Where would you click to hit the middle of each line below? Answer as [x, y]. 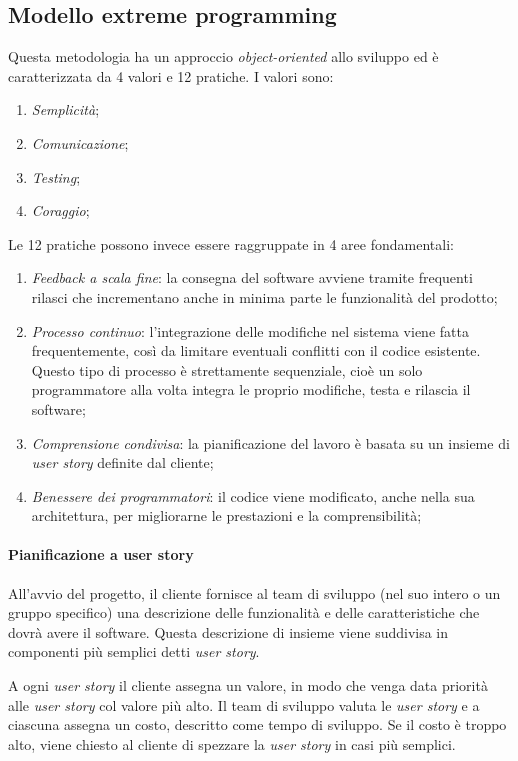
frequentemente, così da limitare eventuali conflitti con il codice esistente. [256, 350]
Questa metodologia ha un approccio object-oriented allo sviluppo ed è [223, 56]
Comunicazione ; [80, 142]
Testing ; [56, 176]
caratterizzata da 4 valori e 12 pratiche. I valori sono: [171, 75]
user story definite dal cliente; [122, 462]
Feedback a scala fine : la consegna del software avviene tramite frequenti [252, 277]
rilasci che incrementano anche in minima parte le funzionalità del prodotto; [264, 296]
